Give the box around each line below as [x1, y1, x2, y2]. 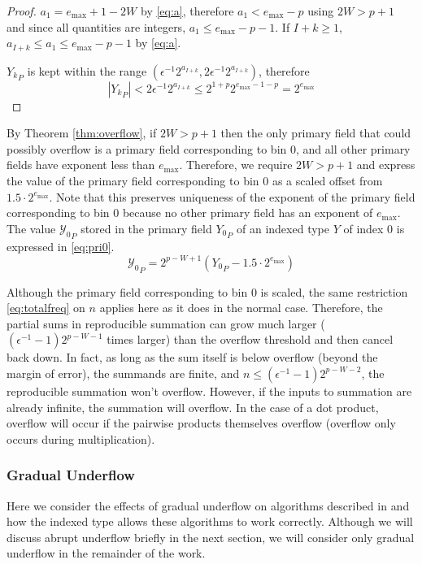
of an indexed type [237, 219, 329, 236]
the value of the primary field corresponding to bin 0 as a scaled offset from [7, 172, 383, 189]
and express [356, 156, 415, 173]
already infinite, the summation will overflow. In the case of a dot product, [7, 398, 379, 415]
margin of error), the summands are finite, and [7, 364, 240, 381]
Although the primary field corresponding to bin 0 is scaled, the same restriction [7, 283, 408, 300]
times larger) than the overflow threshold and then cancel [107, 331, 394, 348]
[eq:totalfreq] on [7, 299, 85, 316]
